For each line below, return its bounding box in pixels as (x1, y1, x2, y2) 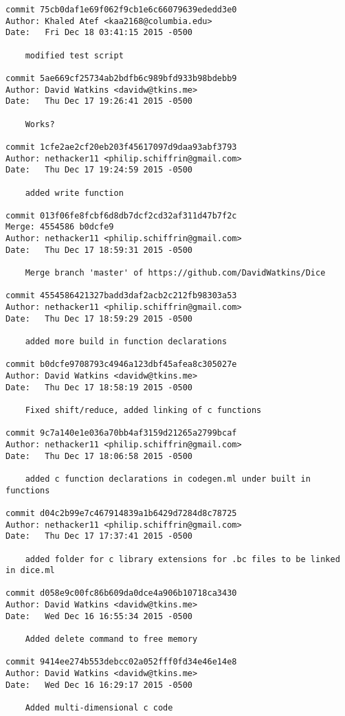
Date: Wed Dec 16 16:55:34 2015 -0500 (5, 611, 193, 621)
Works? (25, 119, 55, 129)
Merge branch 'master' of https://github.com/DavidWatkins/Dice (25, 268, 326, 278)
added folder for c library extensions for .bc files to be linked (25, 554, 340, 564)
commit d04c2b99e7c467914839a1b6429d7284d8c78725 (5, 508, 237, 518)
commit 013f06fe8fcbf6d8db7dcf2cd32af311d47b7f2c (5, 210, 237, 221)
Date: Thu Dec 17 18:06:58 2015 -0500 (5, 451, 193, 461)
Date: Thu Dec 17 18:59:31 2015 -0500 (5, 245, 193, 255)
